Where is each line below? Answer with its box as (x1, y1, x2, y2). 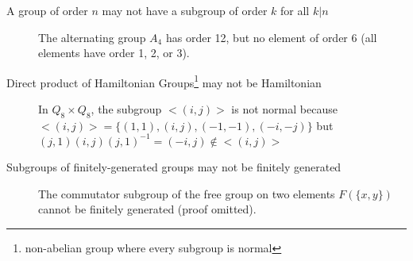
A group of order (6, 2, 88, 18)
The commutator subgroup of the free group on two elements (38, 185, 335, 202)
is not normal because (231, 101, 338, 117)
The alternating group (38, 29, 146, 45)
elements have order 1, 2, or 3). (38, 44, 190, 61)
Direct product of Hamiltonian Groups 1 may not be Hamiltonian (6, 71, 322, 90)
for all (280, 2, 310, 18)
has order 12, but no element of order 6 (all (165, 29, 377, 45)
